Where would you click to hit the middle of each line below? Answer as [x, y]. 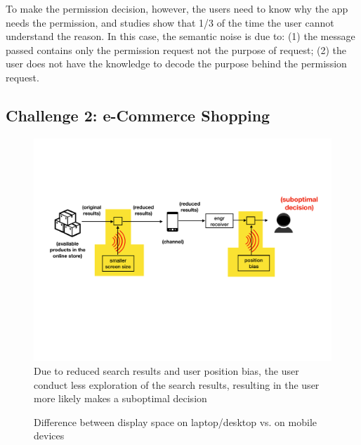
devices [49, 436]
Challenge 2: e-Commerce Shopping [138, 115]
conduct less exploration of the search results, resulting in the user [177, 384]
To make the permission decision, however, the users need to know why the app [177, 8]
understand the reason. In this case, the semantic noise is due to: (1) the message [180, 36]
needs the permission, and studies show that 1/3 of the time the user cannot [170, 22]
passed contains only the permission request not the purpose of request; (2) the [176, 49]
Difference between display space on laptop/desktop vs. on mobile [176, 421]
